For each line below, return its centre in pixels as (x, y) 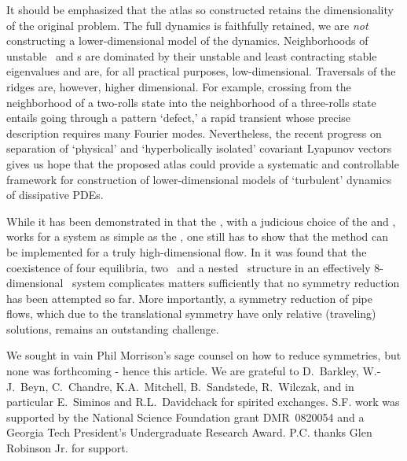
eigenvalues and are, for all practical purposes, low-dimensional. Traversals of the (201, 71)
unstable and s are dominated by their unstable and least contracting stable (192, 55)
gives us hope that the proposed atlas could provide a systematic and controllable (203, 163)
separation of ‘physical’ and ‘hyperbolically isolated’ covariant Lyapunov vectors (199, 148)
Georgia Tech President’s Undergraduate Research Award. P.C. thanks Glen (189, 432)
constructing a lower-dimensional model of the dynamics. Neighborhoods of (187, 41)
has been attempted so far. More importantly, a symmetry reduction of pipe (189, 298)
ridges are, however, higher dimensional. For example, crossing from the (179, 86)
